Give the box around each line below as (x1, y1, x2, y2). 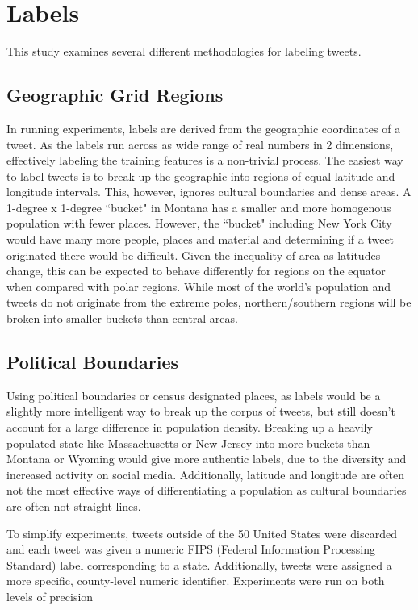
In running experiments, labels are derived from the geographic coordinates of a (6, 119, 401, 136)
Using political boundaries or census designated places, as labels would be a (6, 386, 381, 403)
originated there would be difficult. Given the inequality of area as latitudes (6, 246, 381, 263)
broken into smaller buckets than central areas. (6, 310, 238, 327)
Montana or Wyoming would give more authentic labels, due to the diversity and (6, 450, 407, 467)
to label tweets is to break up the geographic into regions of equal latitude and (6, 167, 395, 184)
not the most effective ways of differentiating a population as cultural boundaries (6, 482, 407, 499)
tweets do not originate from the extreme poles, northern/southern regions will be (6, 294, 412, 311)
